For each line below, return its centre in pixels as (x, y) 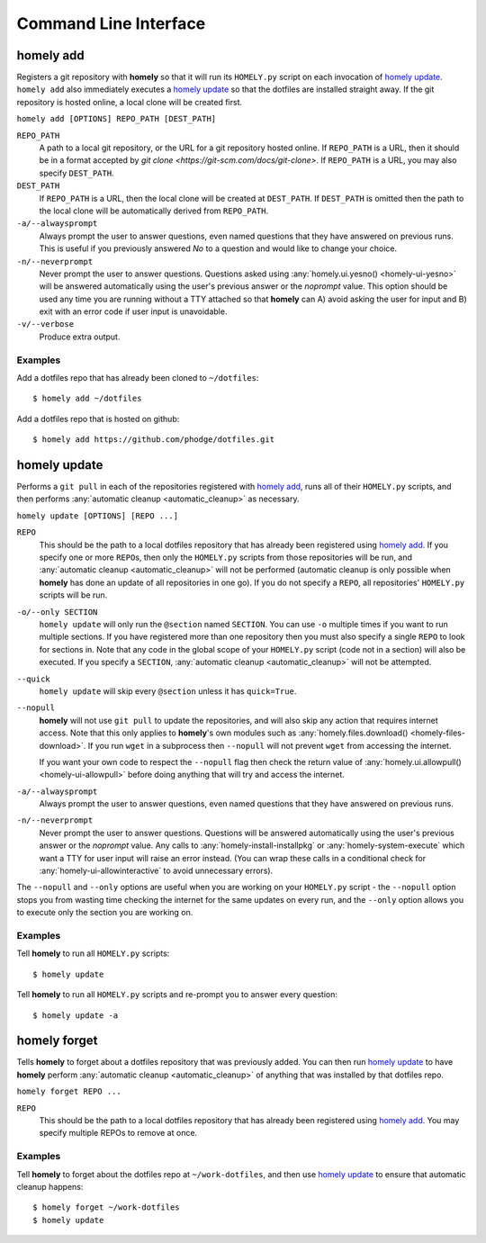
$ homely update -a (76, 1015)
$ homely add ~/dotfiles (87, 399)
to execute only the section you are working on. (105, 913)
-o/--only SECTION (57, 612)
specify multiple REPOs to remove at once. (118, 1133)
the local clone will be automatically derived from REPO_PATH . (154, 211)
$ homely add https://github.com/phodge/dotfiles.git (153, 440)
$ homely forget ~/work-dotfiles (106, 1207)
